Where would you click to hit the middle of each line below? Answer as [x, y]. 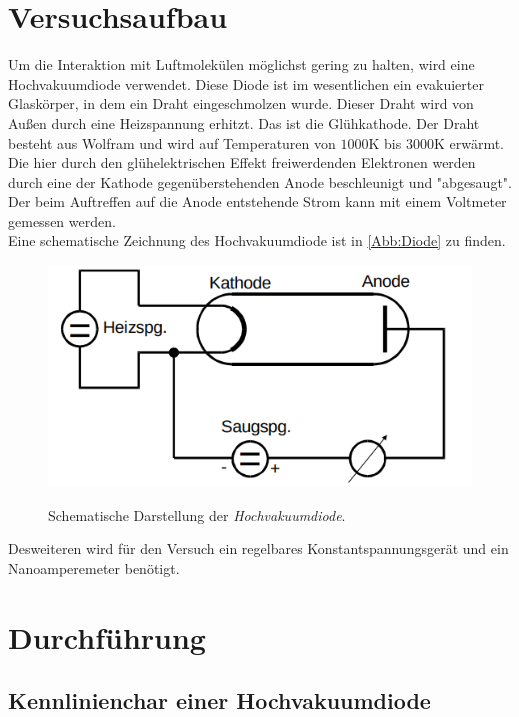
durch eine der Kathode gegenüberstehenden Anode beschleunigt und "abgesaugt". [260, 181]
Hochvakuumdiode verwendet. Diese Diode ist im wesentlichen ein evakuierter [246, 83]
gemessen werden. [62, 220]
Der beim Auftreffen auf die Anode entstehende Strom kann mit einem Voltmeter [257, 201]
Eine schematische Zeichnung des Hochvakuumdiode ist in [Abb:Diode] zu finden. [257, 240]
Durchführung [107, 636]
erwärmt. [476, 142]
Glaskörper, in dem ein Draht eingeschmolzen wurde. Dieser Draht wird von [241, 103]
